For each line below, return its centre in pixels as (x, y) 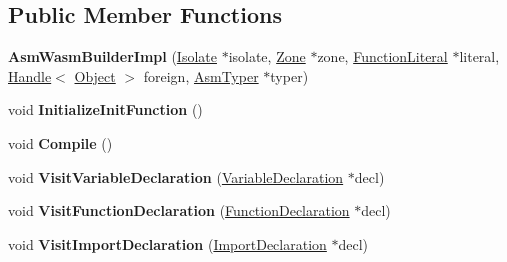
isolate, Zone (267, 56)
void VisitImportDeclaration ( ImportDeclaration (167, 243)
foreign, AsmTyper (201, 75)
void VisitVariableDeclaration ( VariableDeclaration (176, 176)
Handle (30, 75)
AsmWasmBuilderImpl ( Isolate (112, 56)
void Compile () (60, 142)
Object (95, 75)
